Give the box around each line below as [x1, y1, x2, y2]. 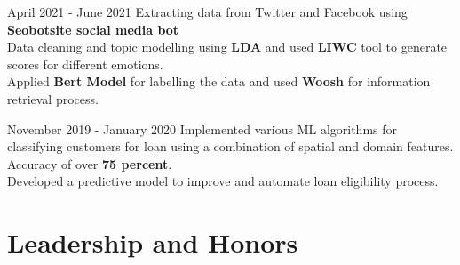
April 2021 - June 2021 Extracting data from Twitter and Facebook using [7, 3, 408, 20]
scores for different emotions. [7, 54, 163, 73]
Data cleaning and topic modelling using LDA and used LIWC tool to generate [7, 37, 448, 56]
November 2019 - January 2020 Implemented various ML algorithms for [7, 119, 398, 138]
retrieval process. [7, 89, 99, 108]
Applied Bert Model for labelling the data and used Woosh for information [7, 72, 431, 91]
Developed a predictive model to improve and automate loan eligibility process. [7, 172, 439, 190]
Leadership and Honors [7, 224, 298, 261]
